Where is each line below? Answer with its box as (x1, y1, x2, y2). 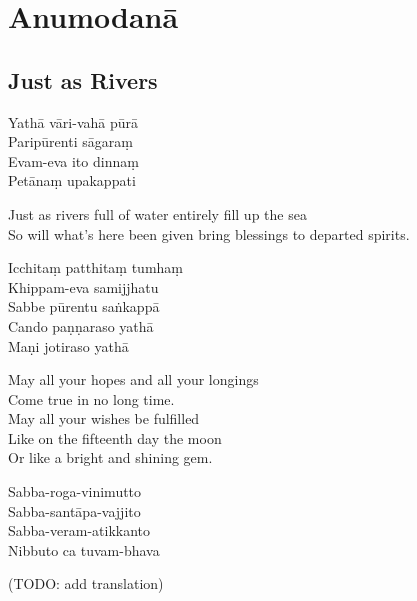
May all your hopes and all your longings (8, 369, 259, 390)
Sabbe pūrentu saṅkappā (8, 296, 160, 317)
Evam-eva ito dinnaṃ (8, 150, 139, 171)
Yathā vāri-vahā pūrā (8, 111, 138, 132)
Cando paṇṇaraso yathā (8, 315, 154, 336)
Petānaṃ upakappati (8, 170, 136, 191)
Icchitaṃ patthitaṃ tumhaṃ (8, 257, 183, 278)
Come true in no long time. (8, 388, 175, 409)
